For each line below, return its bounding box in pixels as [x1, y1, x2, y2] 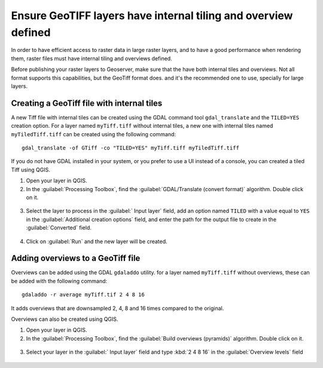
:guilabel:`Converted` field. [26, 224, 92, 231]
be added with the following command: [11, 277, 108, 284]
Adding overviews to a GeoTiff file [11, 253, 141, 263]
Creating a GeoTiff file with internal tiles [11, 98, 163, 108]
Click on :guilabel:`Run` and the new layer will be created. [26, 238, 167, 245]
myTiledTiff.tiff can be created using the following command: [11, 130, 176, 137]
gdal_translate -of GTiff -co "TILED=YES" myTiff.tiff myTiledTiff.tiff [22, 144, 239, 151]
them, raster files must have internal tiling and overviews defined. [11, 54, 173, 62]
